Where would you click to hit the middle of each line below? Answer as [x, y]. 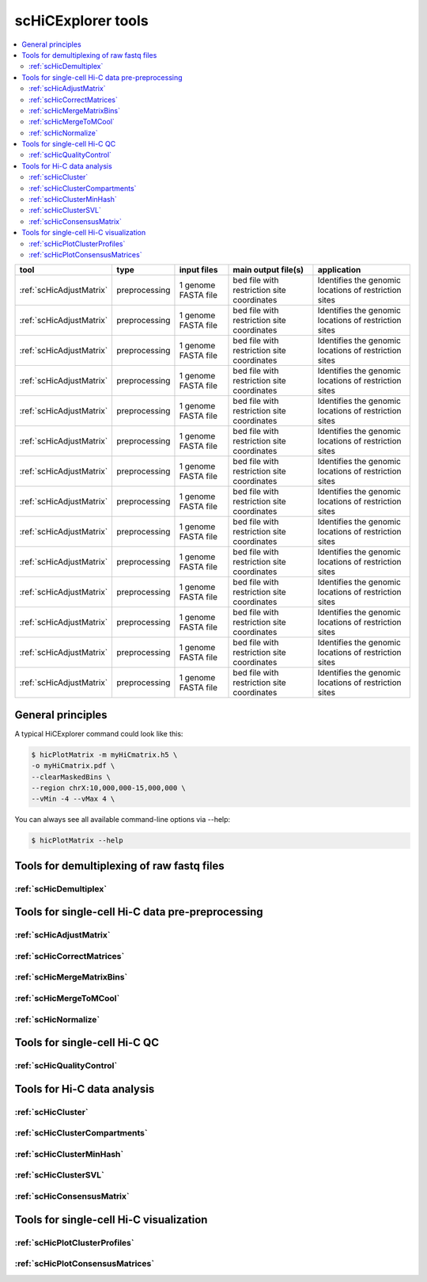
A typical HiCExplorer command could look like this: [99, 733]
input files [198, 270]
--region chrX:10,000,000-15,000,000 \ [108, 788]
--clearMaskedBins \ [71, 777]
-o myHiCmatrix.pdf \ [73, 766]
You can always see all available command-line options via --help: [123, 820]
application [339, 270]
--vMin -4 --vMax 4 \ [73, 799]
